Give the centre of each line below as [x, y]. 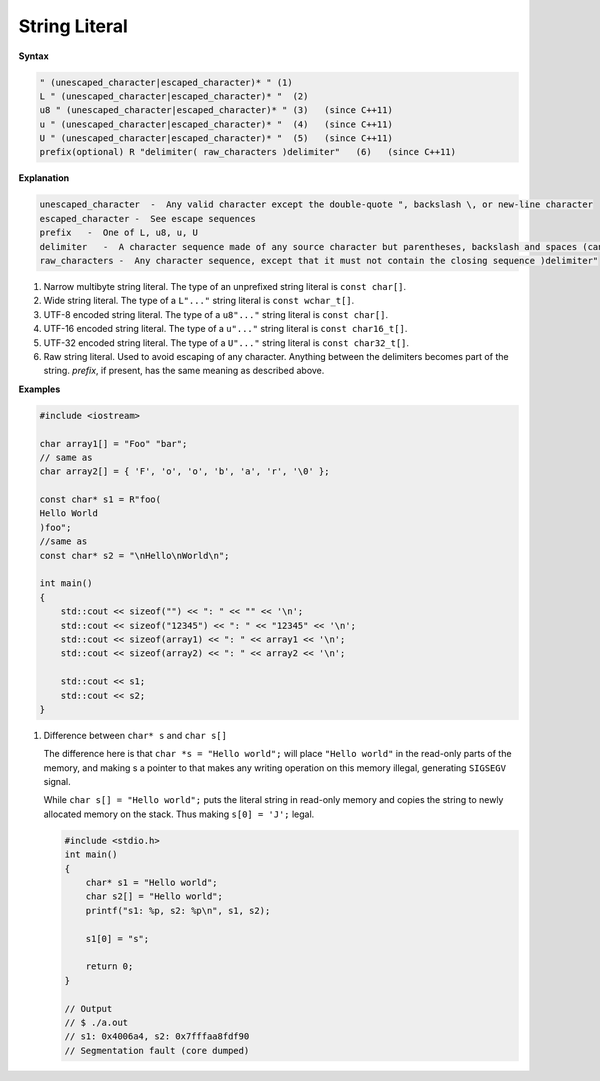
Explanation [44, 178]
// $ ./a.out [96, 1022]
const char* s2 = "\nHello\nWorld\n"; [134, 555]
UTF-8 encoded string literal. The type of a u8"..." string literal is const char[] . [216, 314]
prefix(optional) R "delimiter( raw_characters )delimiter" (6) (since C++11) [248, 152]
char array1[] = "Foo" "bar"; [113, 443]
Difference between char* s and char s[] [135, 735]
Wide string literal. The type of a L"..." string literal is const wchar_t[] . [199, 301]
